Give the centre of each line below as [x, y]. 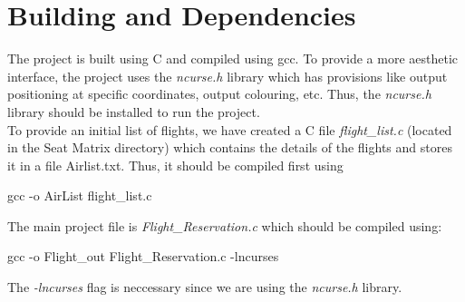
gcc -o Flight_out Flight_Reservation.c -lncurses [143, 256]
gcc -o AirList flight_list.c [80, 195]
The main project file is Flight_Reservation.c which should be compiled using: [225, 225]
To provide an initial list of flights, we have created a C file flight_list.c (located [230, 129]
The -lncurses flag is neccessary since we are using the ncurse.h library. [205, 287]
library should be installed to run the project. [134, 111]
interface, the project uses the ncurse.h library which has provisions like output [228, 76]
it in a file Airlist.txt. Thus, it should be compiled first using [175, 165]
